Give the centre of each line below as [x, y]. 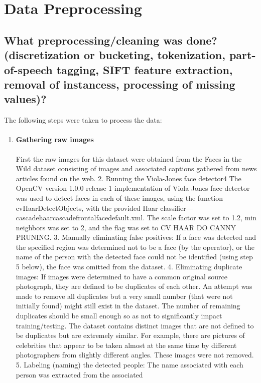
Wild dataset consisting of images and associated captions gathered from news [136, 168]
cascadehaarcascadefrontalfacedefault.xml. [80, 218]
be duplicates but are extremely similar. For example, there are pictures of [130, 335]
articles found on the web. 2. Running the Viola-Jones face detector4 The [128, 178]
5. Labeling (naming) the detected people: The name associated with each [129, 364]
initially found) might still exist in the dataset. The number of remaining [128, 306]
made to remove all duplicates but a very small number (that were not [124, 296]
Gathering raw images [55, 139]
